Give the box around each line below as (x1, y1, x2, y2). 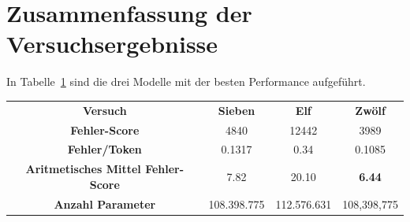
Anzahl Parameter (54, 195, 156, 212)
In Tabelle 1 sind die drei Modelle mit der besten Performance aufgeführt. (6, 73, 366, 90)
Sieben (218, 102, 255, 118)
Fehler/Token (67, 141, 142, 157)
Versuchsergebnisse (6, 28, 218, 60)
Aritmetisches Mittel (25, 161, 141, 177)
